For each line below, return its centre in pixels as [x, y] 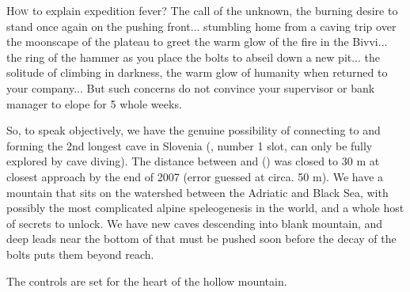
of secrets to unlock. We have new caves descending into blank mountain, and [195, 223]
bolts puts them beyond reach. [80, 254]
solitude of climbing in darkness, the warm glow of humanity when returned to [197, 72]
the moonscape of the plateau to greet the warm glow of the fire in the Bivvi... [197, 42]
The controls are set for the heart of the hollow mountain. [147, 281]
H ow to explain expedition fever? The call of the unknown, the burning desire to [202, 10]
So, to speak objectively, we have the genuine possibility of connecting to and [194, 130]
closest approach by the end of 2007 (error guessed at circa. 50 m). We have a [195, 176]
